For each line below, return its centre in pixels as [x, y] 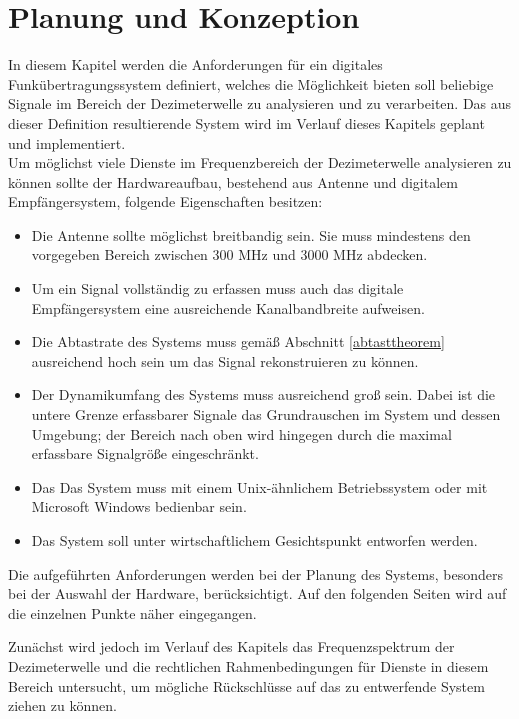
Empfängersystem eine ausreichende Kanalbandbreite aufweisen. [228, 307]
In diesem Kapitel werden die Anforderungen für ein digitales [195, 64]
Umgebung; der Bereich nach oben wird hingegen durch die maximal [241, 433]
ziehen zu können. [62, 705]
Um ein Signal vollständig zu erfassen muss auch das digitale [217, 288]
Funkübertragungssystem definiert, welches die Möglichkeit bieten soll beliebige [251, 83]
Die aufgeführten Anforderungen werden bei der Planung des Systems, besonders [255, 573]
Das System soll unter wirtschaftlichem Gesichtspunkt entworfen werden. [254, 540]
